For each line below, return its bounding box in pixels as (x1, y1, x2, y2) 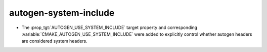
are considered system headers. (21, 38, 88, 44)
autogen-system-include (9, 7, 115, 18)
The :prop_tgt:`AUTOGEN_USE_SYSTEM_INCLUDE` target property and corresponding (21, 25, 198, 30)
